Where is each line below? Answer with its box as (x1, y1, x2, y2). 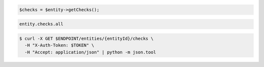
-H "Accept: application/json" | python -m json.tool (24, 49, 156, 55)
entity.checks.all (19, 21, 64, 27)
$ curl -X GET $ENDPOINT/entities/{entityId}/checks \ (19, 35, 154, 41)
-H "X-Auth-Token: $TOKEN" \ (24, 43, 95, 48)
